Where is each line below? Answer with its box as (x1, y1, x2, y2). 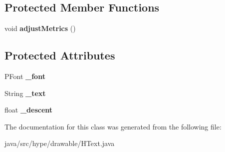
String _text (4, 87, 46, 98)
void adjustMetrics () (4, 23, 76, 33)
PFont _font (4, 71, 45, 81)
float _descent (4, 104, 53, 115)
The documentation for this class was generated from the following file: (4, 121, 222, 131)
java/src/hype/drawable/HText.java (4, 138, 115, 148)
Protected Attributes (4, 47, 115, 63)
